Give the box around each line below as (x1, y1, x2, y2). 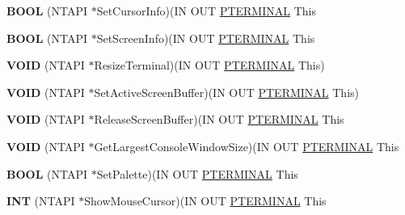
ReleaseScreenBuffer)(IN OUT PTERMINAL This (94, 111, 344, 128)
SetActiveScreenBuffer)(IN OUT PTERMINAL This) (94, 83, 359, 100)
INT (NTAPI (6, 192, 75, 209)
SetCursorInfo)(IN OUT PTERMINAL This (96, 2, 316, 19)
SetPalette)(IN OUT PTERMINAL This (96, 165, 298, 182)
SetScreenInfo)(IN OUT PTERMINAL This (96, 29, 315, 46)
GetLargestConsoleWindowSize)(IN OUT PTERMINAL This (94, 137, 399, 154)
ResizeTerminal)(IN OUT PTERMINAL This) (94, 57, 325, 74)
